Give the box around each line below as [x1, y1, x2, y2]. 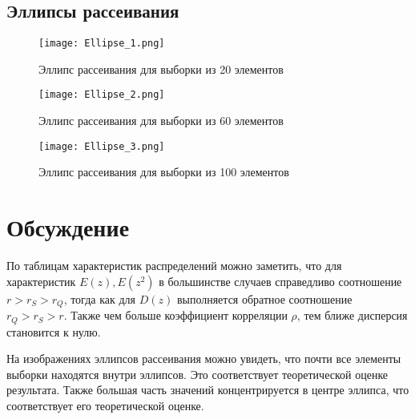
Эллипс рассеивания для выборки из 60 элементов [38, 112, 284, 129]
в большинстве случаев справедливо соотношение [159, 272, 402, 289]
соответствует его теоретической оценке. [6, 397, 204, 413]
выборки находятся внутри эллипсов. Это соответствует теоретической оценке [6, 365, 389, 382]
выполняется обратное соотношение [176, 290, 353, 307]
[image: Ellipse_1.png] [38, 38, 165, 50]
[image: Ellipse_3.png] [38, 140, 165, 152]
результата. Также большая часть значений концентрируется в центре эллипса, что [6, 381, 409, 398]
